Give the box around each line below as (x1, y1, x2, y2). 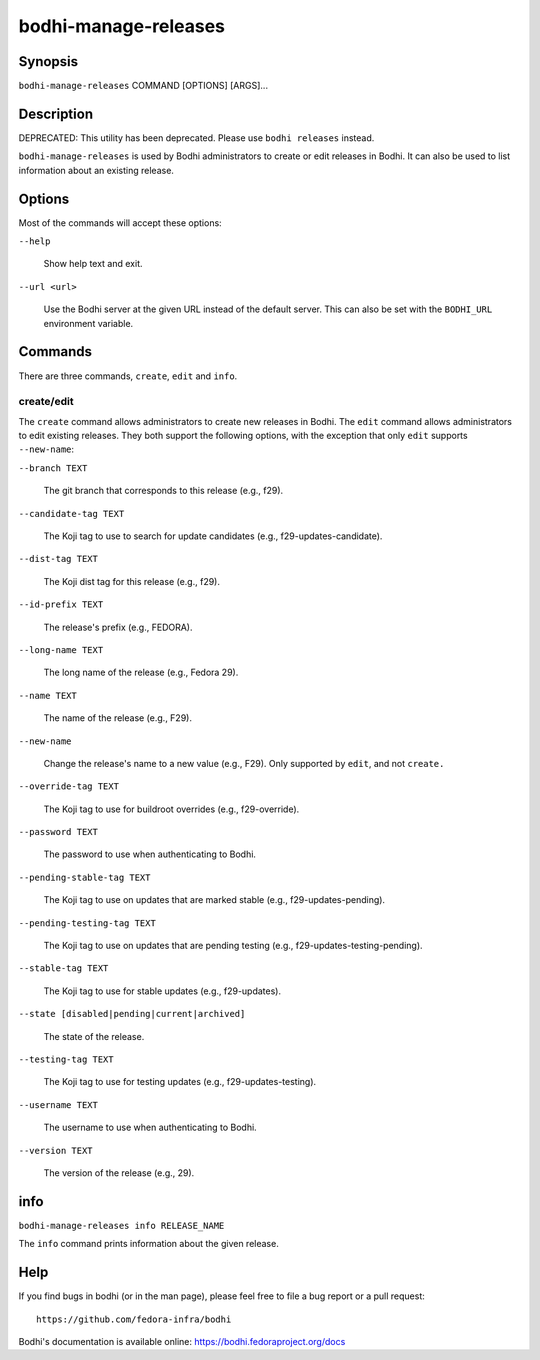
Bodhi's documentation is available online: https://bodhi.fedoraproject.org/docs (18, 1335, 346, 1347)
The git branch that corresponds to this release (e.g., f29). (43, 485, 284, 497)
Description (18, 105, 94, 122)
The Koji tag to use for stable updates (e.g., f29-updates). (43, 985, 282, 997)
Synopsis (18, 53, 79, 70)
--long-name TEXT (18, 644, 104, 655)
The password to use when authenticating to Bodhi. (43, 848, 257, 860)
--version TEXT (18, 1145, 94, 1156)
